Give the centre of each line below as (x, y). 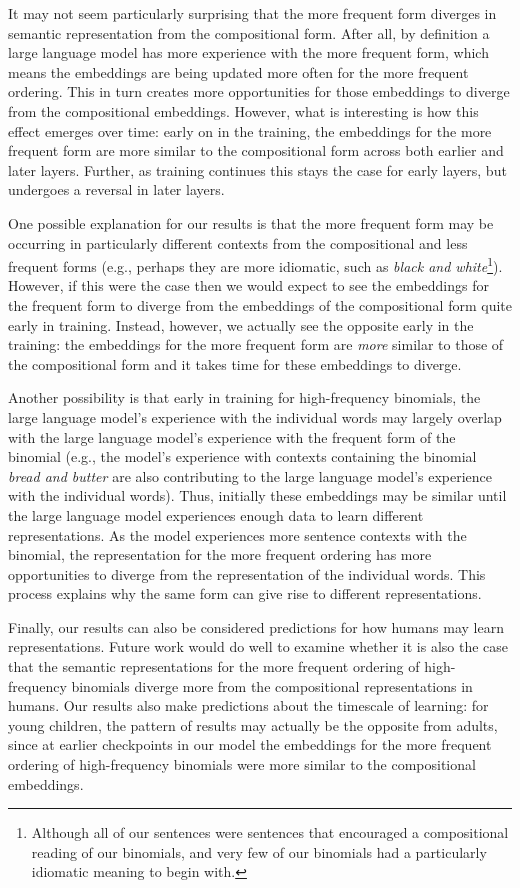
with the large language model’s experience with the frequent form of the (232, 436)
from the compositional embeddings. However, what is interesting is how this (243, 110)
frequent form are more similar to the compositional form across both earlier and (256, 150)
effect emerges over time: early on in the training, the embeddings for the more (250, 130)
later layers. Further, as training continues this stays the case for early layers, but (257, 169)
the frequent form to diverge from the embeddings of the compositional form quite (260, 304)
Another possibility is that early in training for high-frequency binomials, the (244, 397)
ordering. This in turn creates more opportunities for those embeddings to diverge (259, 91)
